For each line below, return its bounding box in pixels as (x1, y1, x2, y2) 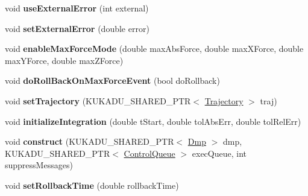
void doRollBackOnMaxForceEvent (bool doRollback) (5, 74, 220, 87)
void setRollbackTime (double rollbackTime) (5, 179, 179, 191)
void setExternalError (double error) (5, 22, 149, 34)
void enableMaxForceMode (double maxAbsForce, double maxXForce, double (5, 42, 304, 55)
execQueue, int (192, 147, 247, 159)
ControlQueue (124, 147, 175, 159)
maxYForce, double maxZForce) (5, 54, 124, 66)
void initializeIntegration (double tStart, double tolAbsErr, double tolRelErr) (5, 115, 301, 127)
